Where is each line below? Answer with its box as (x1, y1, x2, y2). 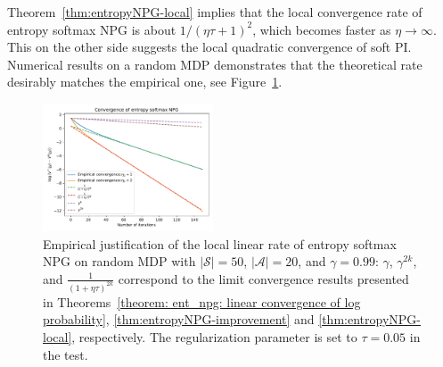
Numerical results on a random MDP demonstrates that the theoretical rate (7, 54, 422, 73)
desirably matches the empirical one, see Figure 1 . (7, 72, 283, 91)
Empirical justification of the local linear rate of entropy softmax (43, 234, 397, 253)
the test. (43, 345, 88, 363)
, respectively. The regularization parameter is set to (71, 327, 357, 346)
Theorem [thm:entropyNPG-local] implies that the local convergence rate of (7, 3, 422, 21)
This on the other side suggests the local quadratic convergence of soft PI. (7, 38, 412, 56)
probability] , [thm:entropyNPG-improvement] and (43, 310, 315, 329)
